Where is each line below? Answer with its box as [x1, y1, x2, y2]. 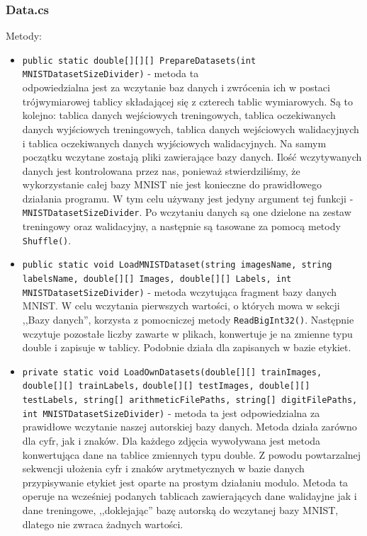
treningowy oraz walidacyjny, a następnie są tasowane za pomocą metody [22, 219, 341, 234]
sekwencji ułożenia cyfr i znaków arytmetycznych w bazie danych [22, 461, 305, 476]
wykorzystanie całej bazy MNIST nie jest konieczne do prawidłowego [22, 177, 322, 192]
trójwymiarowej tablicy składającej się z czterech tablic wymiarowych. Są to [22, 93, 353, 108]
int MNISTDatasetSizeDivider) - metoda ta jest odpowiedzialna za [22, 405, 320, 420]
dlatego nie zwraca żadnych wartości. [22, 516, 183, 531]
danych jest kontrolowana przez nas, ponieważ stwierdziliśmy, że [22, 163, 300, 178]
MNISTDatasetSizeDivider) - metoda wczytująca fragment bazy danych [22, 284, 337, 299]
